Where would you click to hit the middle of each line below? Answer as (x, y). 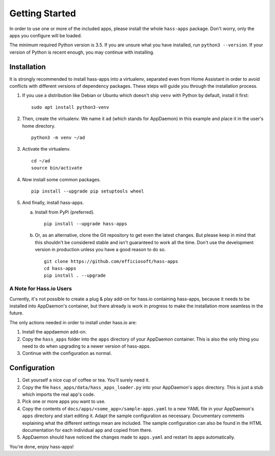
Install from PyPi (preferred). (65, 212)
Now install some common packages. (62, 179)
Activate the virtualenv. (46, 149)
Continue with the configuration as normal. (67, 353)
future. (17, 313)
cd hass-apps (60, 269)
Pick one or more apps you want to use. (64, 401)
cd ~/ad (41, 161)
